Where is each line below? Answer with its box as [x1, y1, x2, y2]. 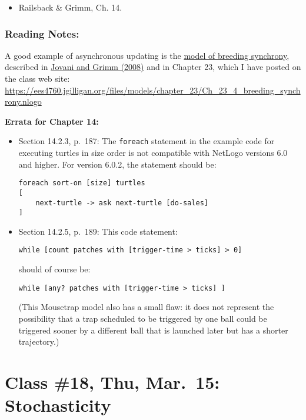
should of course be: [18, 263, 91, 275]
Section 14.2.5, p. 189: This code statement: [18, 225, 178, 237]
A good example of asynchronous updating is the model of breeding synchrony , [5, 49, 290, 61]
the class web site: [5, 72, 70, 84]
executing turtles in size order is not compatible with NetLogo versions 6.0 [18, 146, 288, 159]
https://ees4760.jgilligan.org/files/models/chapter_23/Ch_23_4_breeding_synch [5, 84, 301, 96]
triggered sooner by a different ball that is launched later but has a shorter [18, 324, 288, 336]
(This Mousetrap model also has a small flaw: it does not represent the [18, 301, 274, 313]
